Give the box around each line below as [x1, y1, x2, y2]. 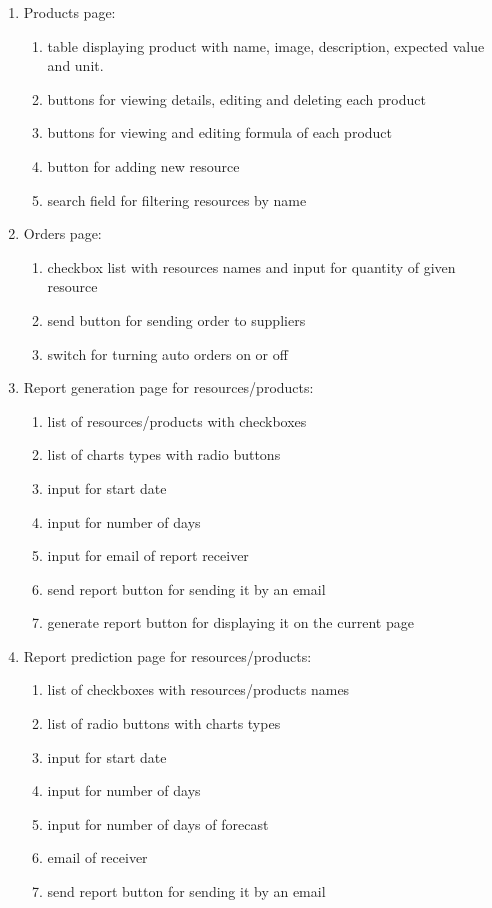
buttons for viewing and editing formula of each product [47, 122, 393, 143]
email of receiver [47, 847, 148, 868]
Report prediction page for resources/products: [23, 645, 312, 666]
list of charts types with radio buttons [47, 444, 281, 465]
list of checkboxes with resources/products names [47, 679, 350, 700]
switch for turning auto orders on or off [47, 343, 288, 364]
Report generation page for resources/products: [23, 377, 314, 398]
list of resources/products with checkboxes [47, 410, 307, 431]
